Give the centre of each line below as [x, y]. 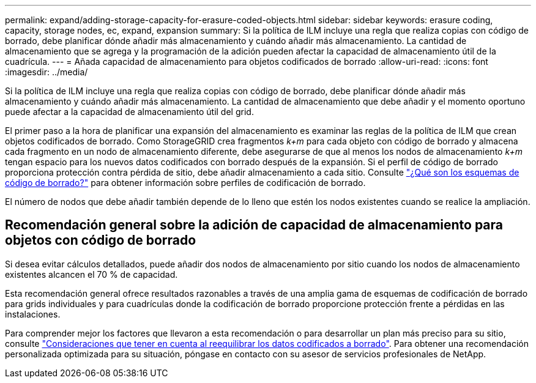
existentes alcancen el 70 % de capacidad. [91, 274]
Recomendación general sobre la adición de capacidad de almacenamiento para [254, 225]
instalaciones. [33, 314]
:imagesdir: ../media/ [47, 72]
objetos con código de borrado [101, 240]
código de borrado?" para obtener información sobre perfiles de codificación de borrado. [185, 183]
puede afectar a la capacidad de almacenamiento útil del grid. [129, 112]
